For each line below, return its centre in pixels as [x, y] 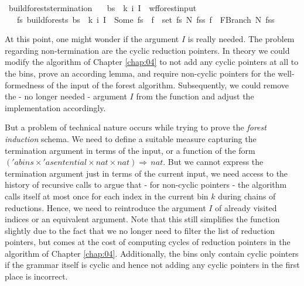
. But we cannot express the [213, 162]
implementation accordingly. [55, 107]
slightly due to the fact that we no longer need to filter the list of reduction [140, 230]
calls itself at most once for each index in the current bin [107, 196]
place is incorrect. [36, 276]
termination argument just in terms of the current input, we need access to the [146, 173]
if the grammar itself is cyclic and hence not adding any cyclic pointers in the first [152, 265]
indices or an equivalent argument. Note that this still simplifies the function [142, 219]
